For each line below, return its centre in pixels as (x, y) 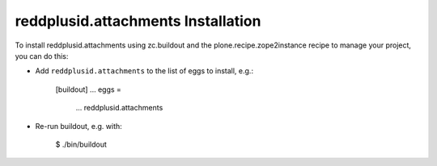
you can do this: (42, 56)
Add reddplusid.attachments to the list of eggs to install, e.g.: (144, 71)
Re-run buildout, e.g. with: (79, 126)
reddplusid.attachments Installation (138, 21)
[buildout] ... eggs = (88, 89)
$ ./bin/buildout (81, 144)
